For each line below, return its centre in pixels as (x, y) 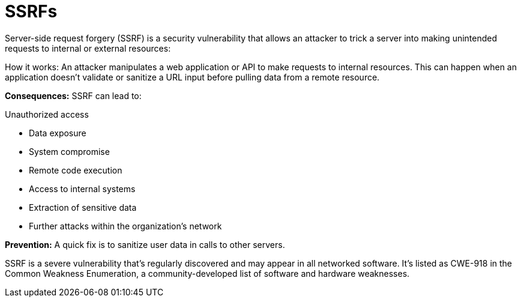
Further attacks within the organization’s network (125, 226)
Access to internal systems (82, 189)
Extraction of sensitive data (83, 207)
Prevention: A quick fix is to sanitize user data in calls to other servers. (145, 244)
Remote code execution (76, 170)
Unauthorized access (47, 114)
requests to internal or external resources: (88, 48)
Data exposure (58, 133)
